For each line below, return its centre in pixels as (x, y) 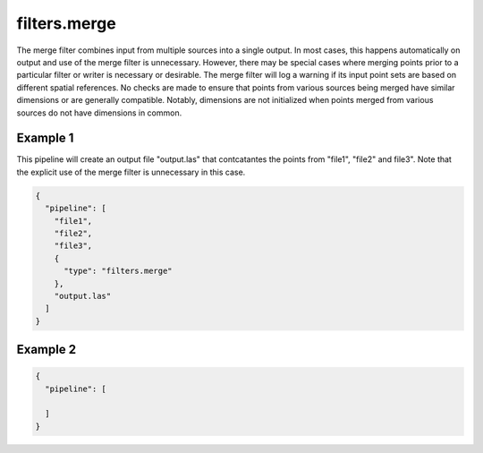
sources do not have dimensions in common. (99, 113)
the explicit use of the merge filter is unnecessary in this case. (131, 172)
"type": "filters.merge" (119, 271)
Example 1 (45, 138)
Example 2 (46, 350)
